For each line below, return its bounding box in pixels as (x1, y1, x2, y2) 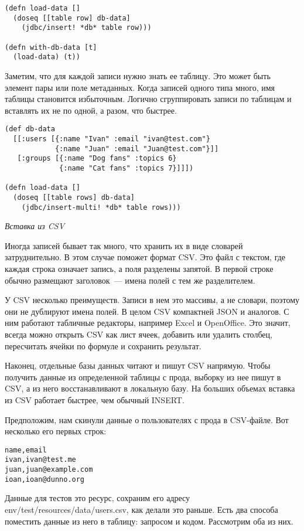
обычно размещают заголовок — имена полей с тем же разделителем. (5, 274, 255, 286)
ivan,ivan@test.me (5, 455, 76, 464)
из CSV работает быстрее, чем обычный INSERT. (5, 393, 185, 406)
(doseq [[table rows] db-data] (13, 193, 135, 202)
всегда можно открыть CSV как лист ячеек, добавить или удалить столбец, (5, 328, 272, 340)
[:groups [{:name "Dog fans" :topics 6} (17, 154, 177, 163)
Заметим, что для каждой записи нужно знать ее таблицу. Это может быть (5, 69, 271, 81)
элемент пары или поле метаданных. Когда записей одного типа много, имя (5, 81, 275, 93)
